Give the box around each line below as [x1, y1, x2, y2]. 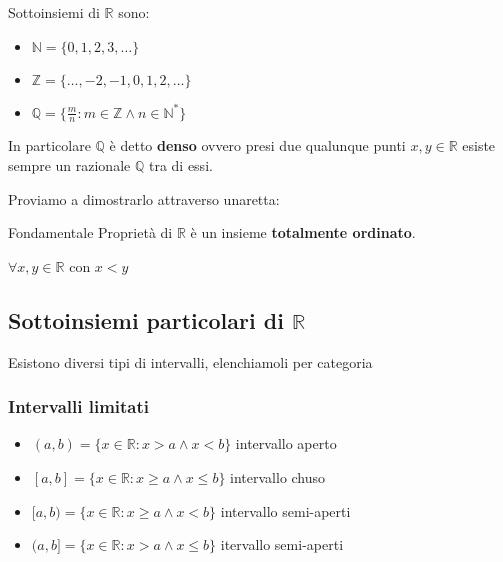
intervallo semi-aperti [220, 500, 351, 521]
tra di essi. [148, 155, 213, 176]
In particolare [8, 135, 91, 156]
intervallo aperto [235, 433, 337, 454]
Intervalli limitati [8, 394, 150, 419]
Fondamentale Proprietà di [8, 222, 173, 243]
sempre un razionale [8, 155, 131, 176]
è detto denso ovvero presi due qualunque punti [109, 135, 406, 156]
